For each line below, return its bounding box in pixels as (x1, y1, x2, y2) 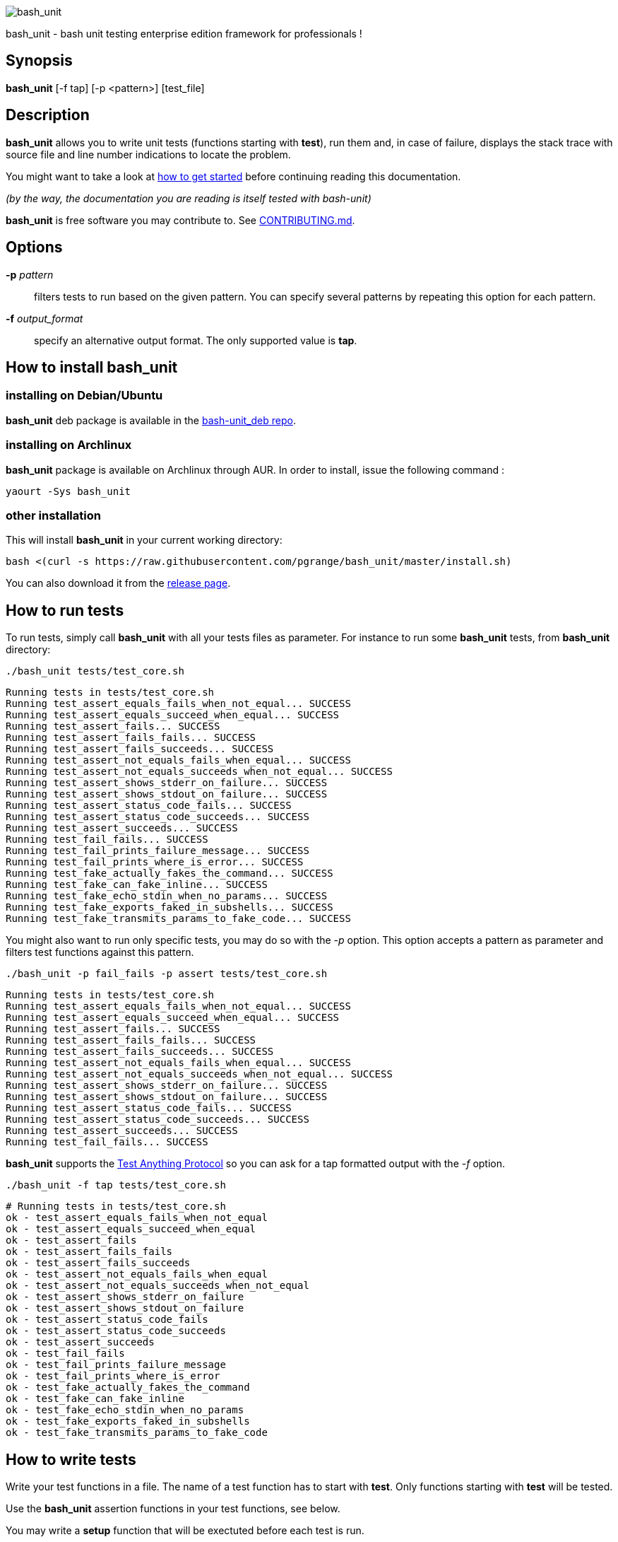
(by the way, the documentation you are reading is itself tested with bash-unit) (6, 192, 372, 204)
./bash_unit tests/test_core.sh (6, 665, 184, 677)
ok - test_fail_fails (6, 1348, 125, 1360)
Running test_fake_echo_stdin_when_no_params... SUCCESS (6, 890, 328, 902)
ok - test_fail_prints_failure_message (6, 1359, 226, 1371)
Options (6, 238, 63, 257)
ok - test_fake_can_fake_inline (6, 1393, 184, 1405)
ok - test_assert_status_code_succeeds (6, 1325, 226, 1337)
